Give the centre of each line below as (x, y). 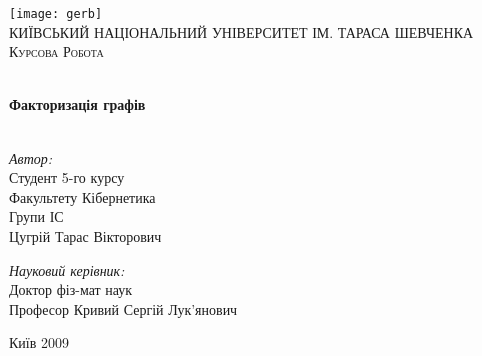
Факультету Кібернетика (82, 196)
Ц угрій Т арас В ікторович (85, 236)
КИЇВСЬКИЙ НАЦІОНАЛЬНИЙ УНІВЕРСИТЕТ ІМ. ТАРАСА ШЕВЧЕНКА (241, 31)
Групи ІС (36, 216)
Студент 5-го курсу (67, 177)
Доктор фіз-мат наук (71, 289)
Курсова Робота (56, 51)
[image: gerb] (56, 14)
